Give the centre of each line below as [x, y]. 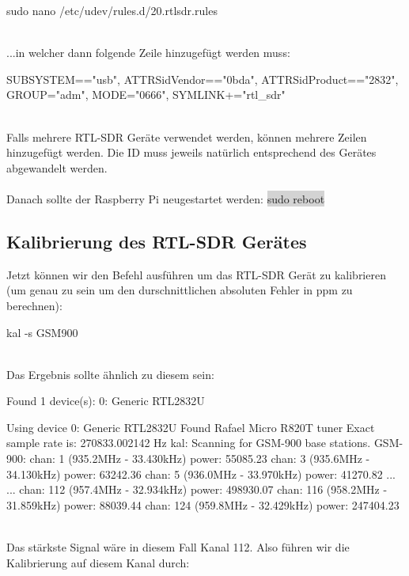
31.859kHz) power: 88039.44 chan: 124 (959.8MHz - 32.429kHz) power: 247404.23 [203, 504]
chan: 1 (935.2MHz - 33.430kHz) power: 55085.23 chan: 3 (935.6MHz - [200, 459]
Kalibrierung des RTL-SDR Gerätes [157, 241]
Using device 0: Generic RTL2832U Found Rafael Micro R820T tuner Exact [191, 427]
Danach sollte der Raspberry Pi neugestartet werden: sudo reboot [166, 198]
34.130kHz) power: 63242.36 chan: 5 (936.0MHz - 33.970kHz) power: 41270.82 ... [201, 474]
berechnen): [34, 305]
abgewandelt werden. [57, 167]
